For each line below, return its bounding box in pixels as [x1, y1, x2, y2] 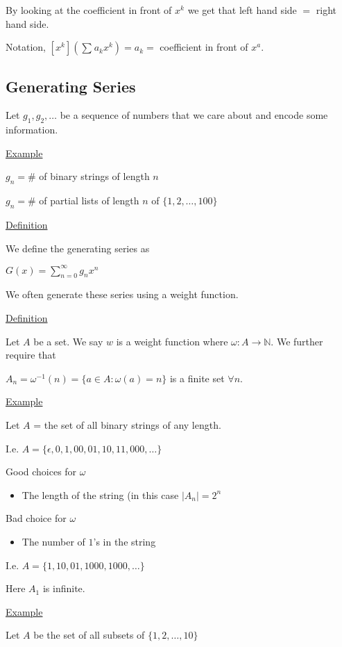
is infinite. [42, 581, 85, 596]
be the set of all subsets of [33, 628, 145, 642]
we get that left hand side [187, 3, 297, 17]
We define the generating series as [6, 240, 150, 255]
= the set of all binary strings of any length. [33, 418, 221, 432]
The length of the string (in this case [22, 487, 179, 502]
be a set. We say [33, 334, 103, 348]
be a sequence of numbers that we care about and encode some [60, 108, 328, 122]
